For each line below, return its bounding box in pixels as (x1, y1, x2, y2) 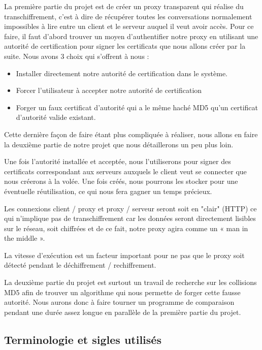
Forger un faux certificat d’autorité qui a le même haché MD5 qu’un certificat (16, 102, 258, 112)
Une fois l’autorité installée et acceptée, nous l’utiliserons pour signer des (4, 156, 231, 167)
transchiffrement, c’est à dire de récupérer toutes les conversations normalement (4, 11, 252, 21)
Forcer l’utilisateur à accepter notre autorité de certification (16, 85, 202, 96)
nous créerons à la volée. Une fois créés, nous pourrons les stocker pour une (4, 176, 238, 186)
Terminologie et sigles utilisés (4, 331, 161, 347)
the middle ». (4, 233, 45, 243)
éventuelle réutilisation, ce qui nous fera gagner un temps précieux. (4, 185, 212, 196)
